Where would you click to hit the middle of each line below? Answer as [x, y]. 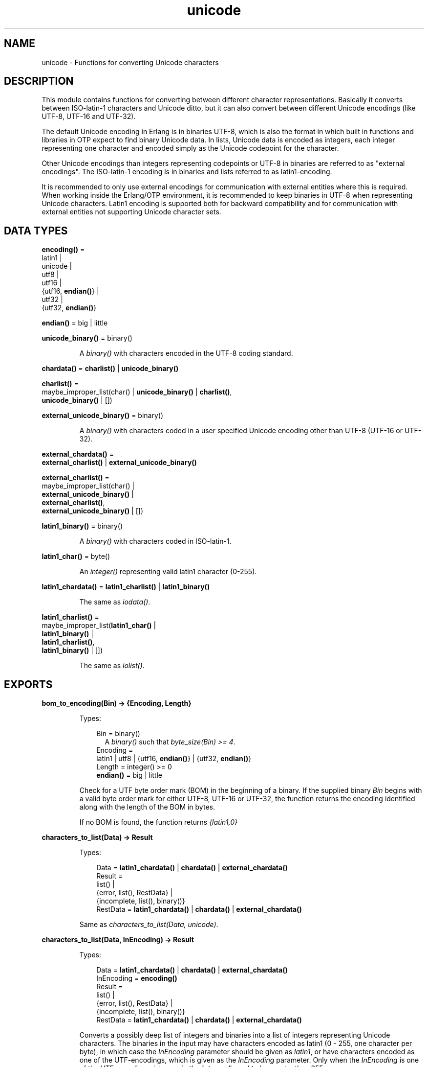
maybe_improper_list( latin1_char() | [99, 626]
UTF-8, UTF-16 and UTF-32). [89, 116]
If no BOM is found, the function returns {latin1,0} [158, 822]
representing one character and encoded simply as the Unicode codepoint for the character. [190, 148]
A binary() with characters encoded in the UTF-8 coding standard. [186, 353]
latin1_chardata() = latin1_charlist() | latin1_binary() [126, 587]
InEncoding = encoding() [137, 978]
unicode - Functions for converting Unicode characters [130, 62]
